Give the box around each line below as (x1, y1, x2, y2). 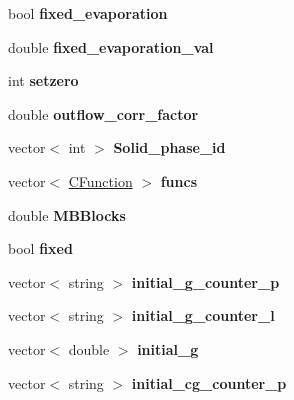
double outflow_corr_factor (8, 103, 199, 124)
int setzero (8, 70, 79, 91)
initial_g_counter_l (131, 305, 275, 326)
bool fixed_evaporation (8, 3, 168, 23)
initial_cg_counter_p (131, 372, 287, 393)
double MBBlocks (8, 204, 126, 225)
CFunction (68, 170, 133, 191)
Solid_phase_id (113, 137, 226, 158)
